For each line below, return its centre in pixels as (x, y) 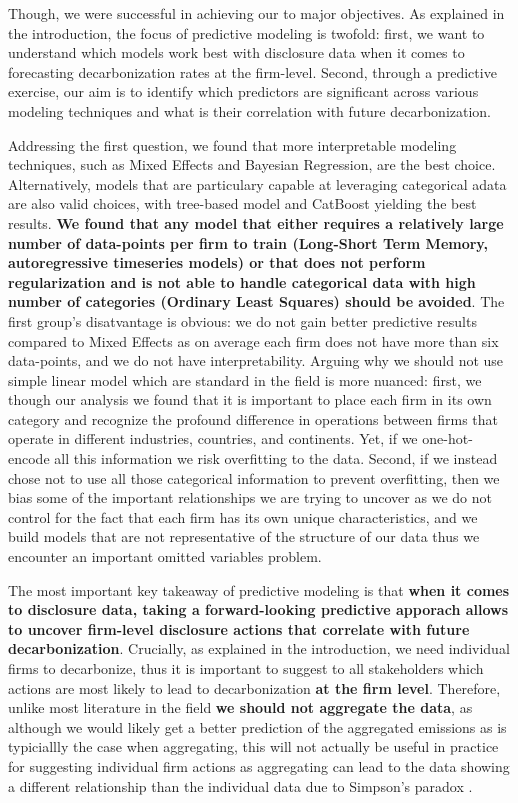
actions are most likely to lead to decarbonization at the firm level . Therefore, (254, 687)
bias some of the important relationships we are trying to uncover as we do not (250, 497)
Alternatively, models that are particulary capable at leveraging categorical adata (257, 183)
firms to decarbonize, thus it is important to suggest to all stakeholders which (246, 668)
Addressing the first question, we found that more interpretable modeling (232, 144)
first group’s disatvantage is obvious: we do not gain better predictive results (242, 320)
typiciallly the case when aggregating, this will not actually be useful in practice (253, 746)
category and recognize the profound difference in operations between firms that (253, 418)
